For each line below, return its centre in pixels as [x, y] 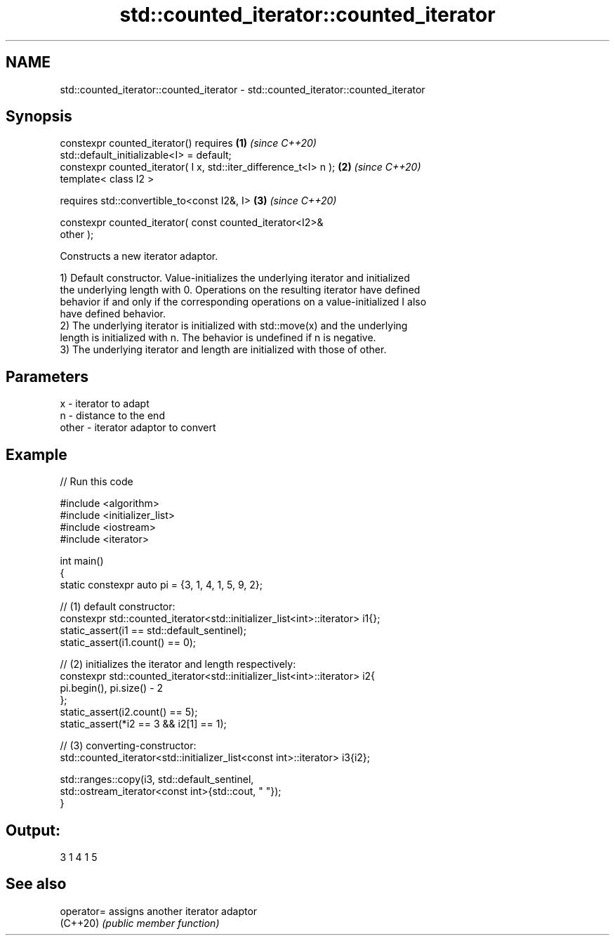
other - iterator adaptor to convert [138, 428]
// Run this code [97, 482]
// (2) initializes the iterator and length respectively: [178, 664]
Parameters [47, 376]
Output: [33, 830]
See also [36, 884]
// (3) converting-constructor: [128, 746]
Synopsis [39, 117]
